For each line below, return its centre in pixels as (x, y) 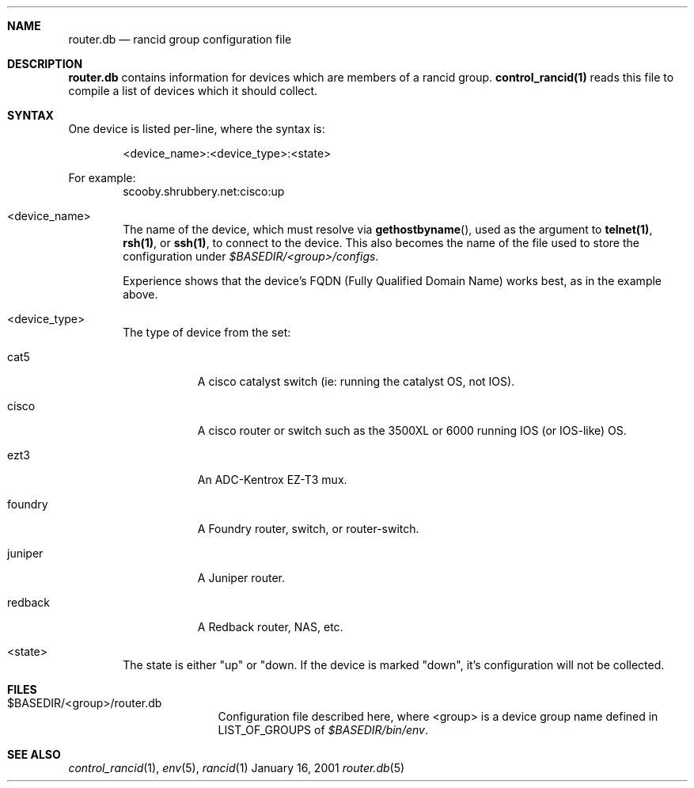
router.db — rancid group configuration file (180, 39)
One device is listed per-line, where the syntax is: (197, 129)
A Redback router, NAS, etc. (270, 627)
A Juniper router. (241, 578)
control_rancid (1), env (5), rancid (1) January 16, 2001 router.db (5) (237, 768)
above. (140, 294)
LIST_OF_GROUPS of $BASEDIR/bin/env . (323, 730)
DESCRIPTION (45, 64)
